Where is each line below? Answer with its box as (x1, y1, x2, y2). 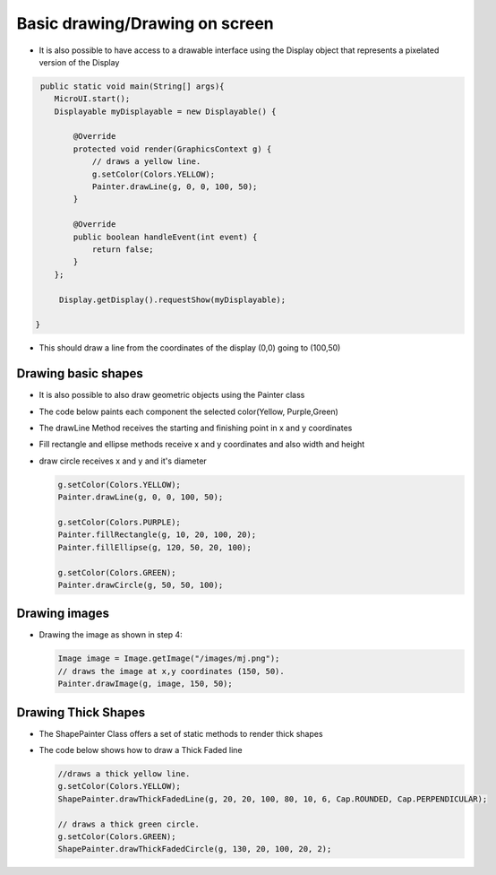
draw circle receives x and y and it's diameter (38, 455, 208, 466)
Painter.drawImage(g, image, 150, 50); (57, 679, 233, 689)
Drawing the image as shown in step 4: (38, 629, 183, 640)
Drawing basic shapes (16, 366, 143, 381)
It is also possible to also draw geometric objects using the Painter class (38, 390, 305, 401)
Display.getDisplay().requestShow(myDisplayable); (58, 294, 286, 305)
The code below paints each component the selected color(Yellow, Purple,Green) (38, 406, 339, 417)
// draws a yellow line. (91, 157, 201, 167)
